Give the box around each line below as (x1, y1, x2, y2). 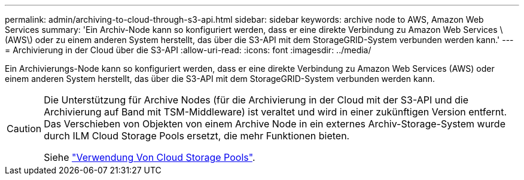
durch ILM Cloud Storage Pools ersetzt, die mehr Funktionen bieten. (44, 130, 350, 142)
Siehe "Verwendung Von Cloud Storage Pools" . (44, 151, 255, 163)
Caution (7, 123, 42, 135)
